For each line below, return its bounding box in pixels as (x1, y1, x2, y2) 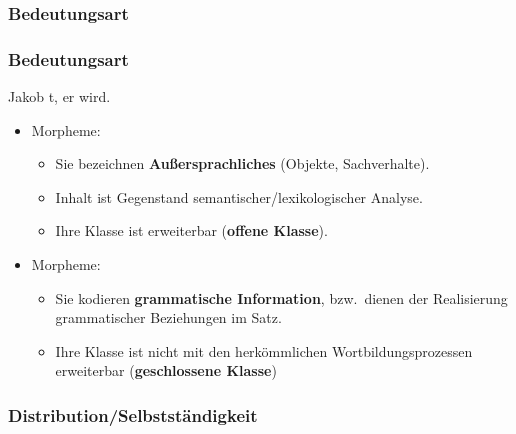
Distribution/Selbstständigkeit (8, 402, 258, 427)
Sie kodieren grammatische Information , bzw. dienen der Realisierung (55, 287, 508, 308)
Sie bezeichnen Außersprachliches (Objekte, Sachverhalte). (55, 153, 430, 174)
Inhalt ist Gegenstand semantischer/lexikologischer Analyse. (55, 186, 423, 207)
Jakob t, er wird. (8, 86, 111, 107)
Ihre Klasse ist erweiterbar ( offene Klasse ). (55, 220, 328, 241)
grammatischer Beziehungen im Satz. (55, 307, 282, 328)
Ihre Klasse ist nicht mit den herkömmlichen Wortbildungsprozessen (55, 340, 473, 361)
